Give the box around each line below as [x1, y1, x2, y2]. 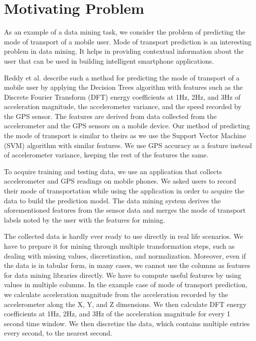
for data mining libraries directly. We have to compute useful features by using [4, 269, 241, 280]
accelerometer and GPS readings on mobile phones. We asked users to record [4, 176, 236, 186]
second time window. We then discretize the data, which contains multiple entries [4, 318, 250, 328]
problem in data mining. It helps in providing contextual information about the [4, 46, 244, 56]
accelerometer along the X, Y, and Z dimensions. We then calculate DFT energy [4, 299, 247, 309]
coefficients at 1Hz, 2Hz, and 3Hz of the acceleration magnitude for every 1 [4, 308, 230, 319]
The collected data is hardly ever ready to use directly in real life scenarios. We [4, 231, 243, 241]
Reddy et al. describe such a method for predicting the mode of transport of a [4, 72, 240, 82]
